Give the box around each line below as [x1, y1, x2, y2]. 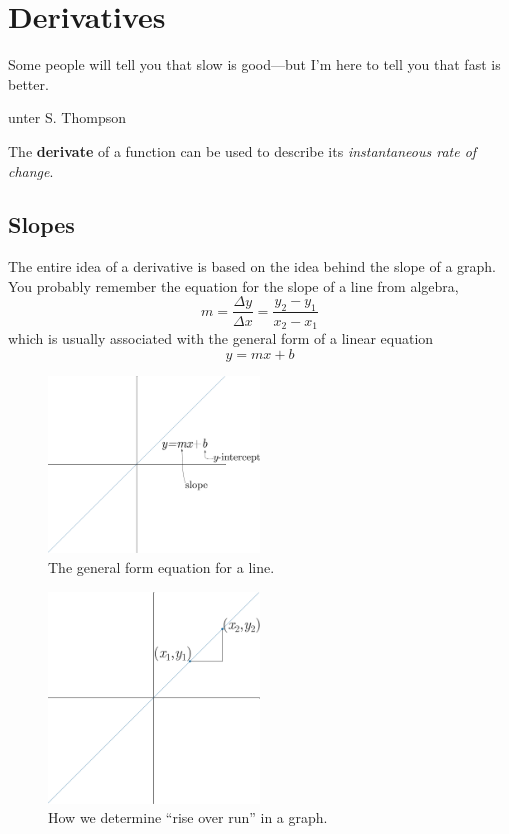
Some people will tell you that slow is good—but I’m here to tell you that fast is [8, 54, 501, 75]
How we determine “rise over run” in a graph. [48, 807, 328, 828]
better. [8, 73, 49, 94]
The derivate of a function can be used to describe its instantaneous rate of [8, 140, 477, 161]
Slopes [8, 209, 75, 240]
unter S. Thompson [8, 107, 126, 128]
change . [8, 160, 54, 181]
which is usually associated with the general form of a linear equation [8, 328, 434, 348]
